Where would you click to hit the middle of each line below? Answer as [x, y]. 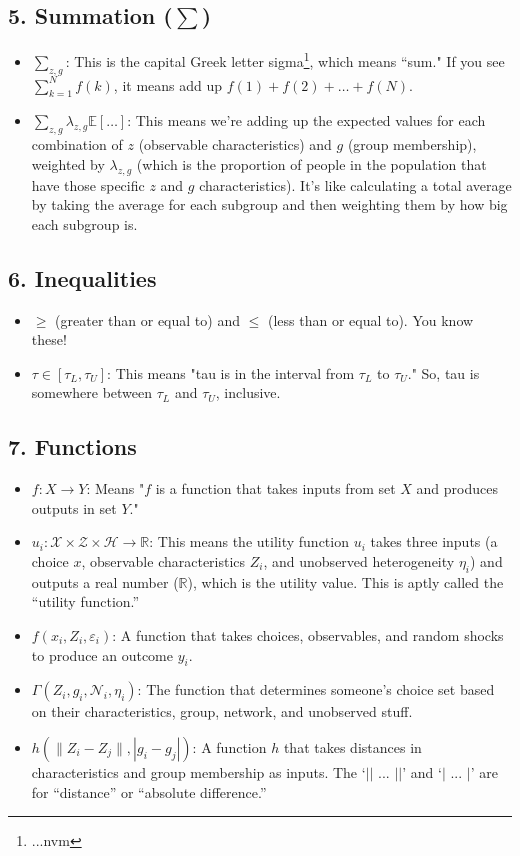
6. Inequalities [82, 277]
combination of [77, 144]
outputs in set [74, 507]
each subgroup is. [84, 223]
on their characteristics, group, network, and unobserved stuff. [222, 711]
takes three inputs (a [434, 541]
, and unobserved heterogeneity [359, 560]
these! [49, 339]
